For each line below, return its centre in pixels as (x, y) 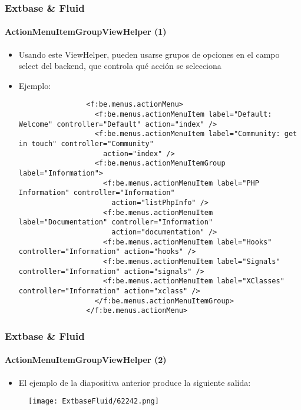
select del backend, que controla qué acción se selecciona (120, 66)
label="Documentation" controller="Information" (116, 222)
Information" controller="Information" (97, 193)
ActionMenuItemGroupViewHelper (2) (86, 360)
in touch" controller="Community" (86, 144)
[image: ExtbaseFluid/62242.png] (94, 401)
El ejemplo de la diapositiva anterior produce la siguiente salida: (135, 382)
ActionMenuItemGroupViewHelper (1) (86, 32)
